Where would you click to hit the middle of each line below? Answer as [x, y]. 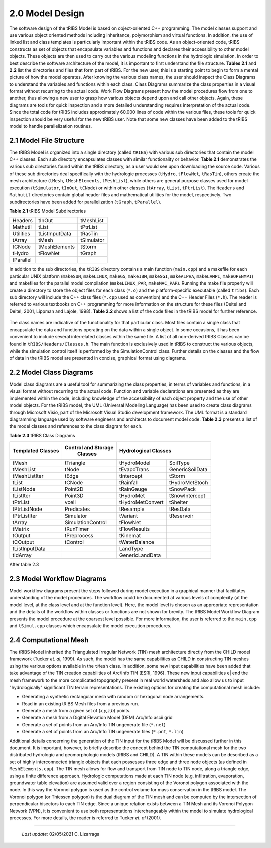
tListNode [24, 489]
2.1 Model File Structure [47, 140]
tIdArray [22, 555]
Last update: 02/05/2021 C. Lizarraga [61, 834]
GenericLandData [140, 555]
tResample [132, 509]
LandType [131, 549]
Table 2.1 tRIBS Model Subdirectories [48, 211]
